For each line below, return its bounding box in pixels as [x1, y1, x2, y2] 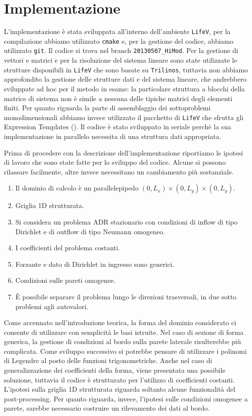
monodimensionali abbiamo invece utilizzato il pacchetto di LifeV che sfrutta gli [4, 112, 244, 122]
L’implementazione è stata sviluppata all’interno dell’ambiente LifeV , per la [4, 26, 231, 36]
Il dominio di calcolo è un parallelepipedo [15, 183, 139, 193]
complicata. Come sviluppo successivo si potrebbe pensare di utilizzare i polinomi [4, 346, 247, 356]
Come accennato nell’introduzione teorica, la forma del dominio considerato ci [4, 317, 236, 328]
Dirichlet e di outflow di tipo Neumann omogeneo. [15, 226, 165, 236]
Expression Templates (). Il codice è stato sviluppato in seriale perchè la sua [4, 121, 232, 132]
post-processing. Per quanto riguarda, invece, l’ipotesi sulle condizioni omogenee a [4, 393, 248, 403]
